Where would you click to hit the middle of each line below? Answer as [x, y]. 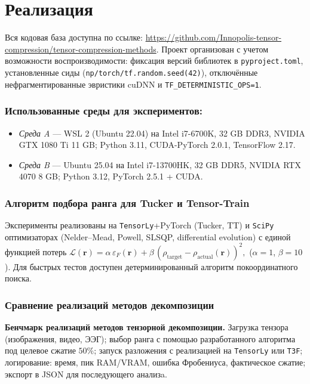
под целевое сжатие [40, 350]
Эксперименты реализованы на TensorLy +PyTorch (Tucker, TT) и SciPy [139, 225]
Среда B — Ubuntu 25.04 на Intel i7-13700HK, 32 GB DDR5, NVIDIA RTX [160, 164]
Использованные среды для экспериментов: [104, 111]
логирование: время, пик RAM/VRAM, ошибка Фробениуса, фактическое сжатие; [155, 362]
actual [205, 257]
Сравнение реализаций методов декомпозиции [110, 304]
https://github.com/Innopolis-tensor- [214, 37]
